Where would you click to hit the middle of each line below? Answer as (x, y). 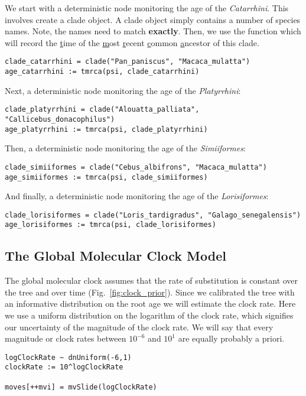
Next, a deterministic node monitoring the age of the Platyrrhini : (123, 90)
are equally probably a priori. (231, 338)
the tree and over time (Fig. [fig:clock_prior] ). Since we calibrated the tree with (150, 292)
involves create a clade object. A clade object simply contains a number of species (153, 19)
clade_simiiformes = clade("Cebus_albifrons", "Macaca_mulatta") (136, 167)
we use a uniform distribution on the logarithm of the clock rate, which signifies (149, 315)
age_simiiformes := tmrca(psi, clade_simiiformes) (106, 177)
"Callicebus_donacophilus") (60, 119)
